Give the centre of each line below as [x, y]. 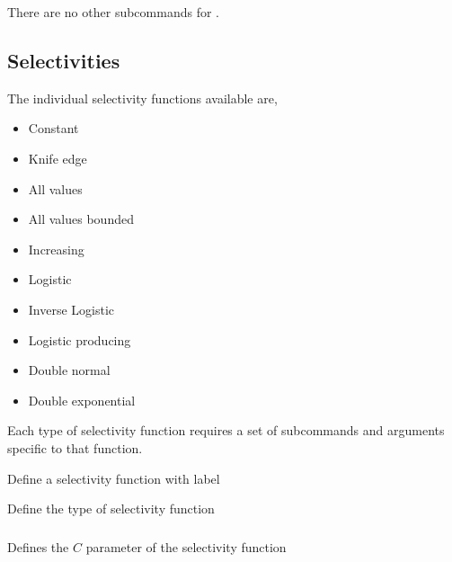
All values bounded [81, 219]
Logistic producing [80, 339]
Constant [53, 128]
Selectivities [64, 60]
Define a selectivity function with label [114, 478]
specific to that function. [75, 447]
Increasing [56, 249]
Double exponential [82, 400]
